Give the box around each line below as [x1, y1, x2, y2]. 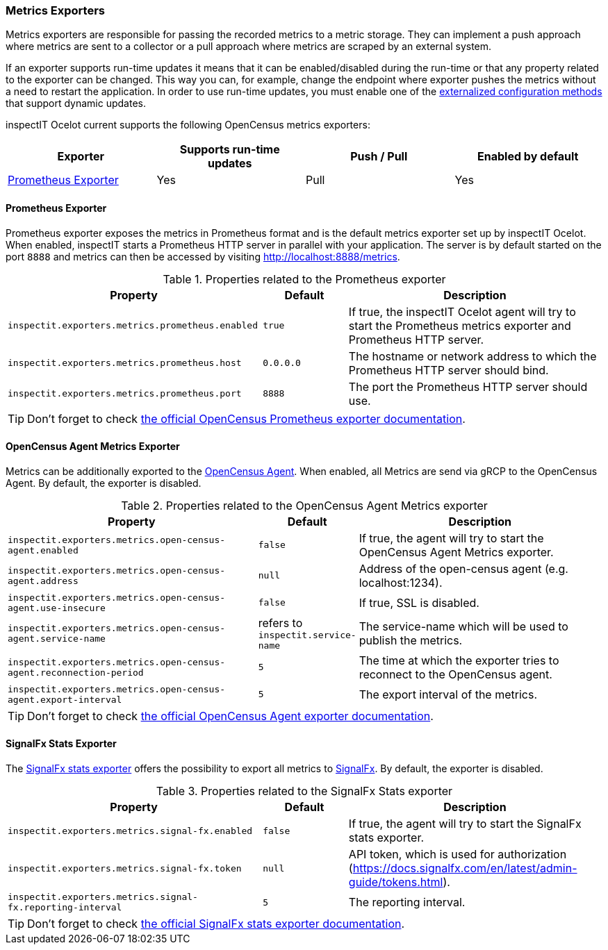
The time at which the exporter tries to [359, 653, 559, 667]
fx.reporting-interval [8, 902, 122, 913]
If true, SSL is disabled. [359, 595, 479, 610]
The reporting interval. [348, 895, 466, 910]
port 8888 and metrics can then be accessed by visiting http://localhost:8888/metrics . [6, 250, 400, 262]
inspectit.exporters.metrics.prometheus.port [8, 388, 242, 399]
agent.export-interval [8, 694, 122, 705]
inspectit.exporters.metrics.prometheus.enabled [8, 320, 258, 331]
